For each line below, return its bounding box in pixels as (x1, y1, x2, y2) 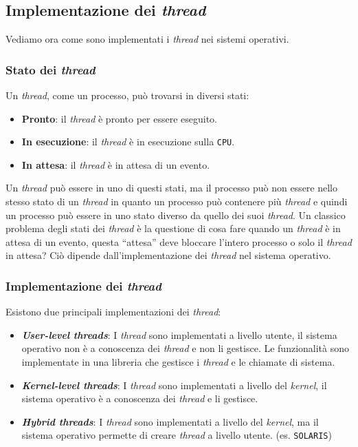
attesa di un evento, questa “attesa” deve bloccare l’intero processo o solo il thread (5, 234, 352, 249)
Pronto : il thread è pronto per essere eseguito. (21, 111, 217, 125)
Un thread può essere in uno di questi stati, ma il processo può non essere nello (5, 180, 338, 195)
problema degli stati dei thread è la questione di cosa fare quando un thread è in (5, 221, 341, 236)
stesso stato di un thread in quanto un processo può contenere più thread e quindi (5, 194, 348, 209)
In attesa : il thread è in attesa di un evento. (21, 157, 210, 171)
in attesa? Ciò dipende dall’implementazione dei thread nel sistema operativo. (5, 248, 331, 262)
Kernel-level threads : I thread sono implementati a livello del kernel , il (21, 377, 327, 392)
